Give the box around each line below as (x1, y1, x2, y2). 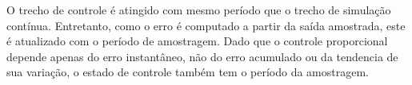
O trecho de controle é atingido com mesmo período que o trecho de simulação (6, 2, 391, 17)
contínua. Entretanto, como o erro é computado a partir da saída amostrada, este (6, 17, 406, 33)
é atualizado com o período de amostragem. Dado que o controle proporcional (6, 33, 388, 49)
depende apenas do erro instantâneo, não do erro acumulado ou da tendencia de (6, 48, 398, 64)
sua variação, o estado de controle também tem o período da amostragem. (6, 64, 369, 80)
